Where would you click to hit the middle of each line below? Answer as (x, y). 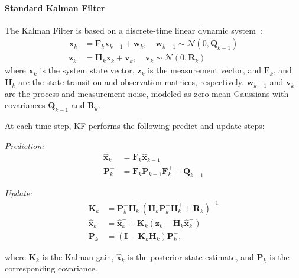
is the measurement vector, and (204, 70)
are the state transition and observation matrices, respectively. (131, 82)
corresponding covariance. (51, 268)
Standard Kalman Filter (55, 7)
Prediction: (25, 145)
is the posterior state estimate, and (191, 256)
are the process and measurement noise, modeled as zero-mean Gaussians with (147, 93)
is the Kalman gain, (78, 256)
